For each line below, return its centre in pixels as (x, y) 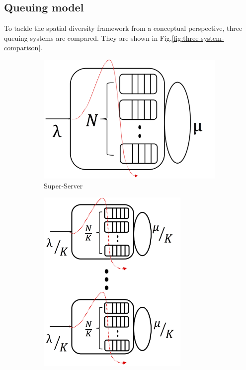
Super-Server (63, 185)
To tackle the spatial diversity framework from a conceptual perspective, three (123, 28)
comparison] (22, 47)
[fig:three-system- (198, 38)
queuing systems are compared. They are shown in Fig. (88, 38)
